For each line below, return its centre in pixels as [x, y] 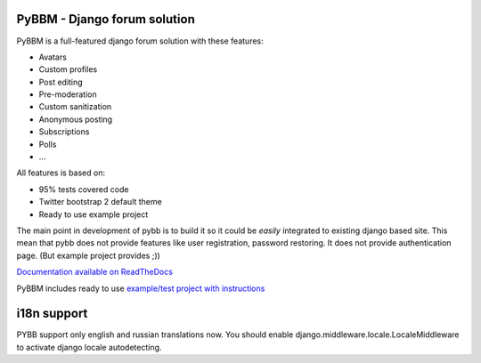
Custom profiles [68, 69]
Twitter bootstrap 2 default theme [100, 202]
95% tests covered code [84, 189]
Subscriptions [64, 132]
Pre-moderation [68, 94]
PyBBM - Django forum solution [106, 19]
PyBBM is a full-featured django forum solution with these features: [140, 41]
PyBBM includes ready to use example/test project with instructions [141, 288]
